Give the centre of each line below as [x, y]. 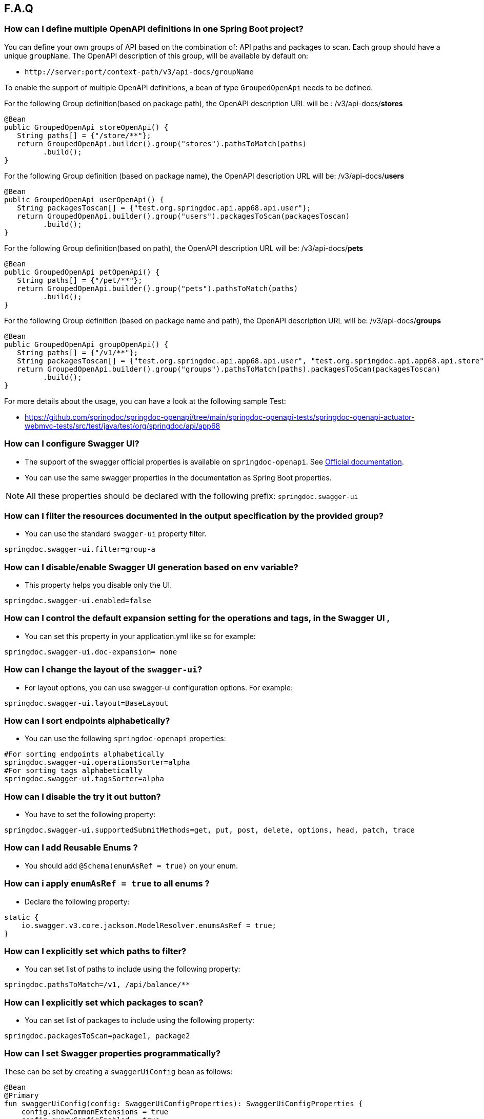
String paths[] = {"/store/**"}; [84, 135]
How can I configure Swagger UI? [72, 444]
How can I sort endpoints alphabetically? [87, 720]
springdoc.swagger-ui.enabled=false [78, 601]
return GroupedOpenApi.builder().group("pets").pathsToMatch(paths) [158, 288]
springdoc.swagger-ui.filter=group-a [80, 549]
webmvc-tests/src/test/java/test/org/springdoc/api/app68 [123, 426]
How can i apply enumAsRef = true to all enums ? [107, 884]
